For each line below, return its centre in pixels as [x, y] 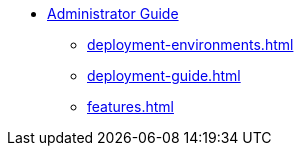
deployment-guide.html [164, 75]
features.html [130, 106]
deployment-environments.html [190, 44]
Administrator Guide [113, 13]
